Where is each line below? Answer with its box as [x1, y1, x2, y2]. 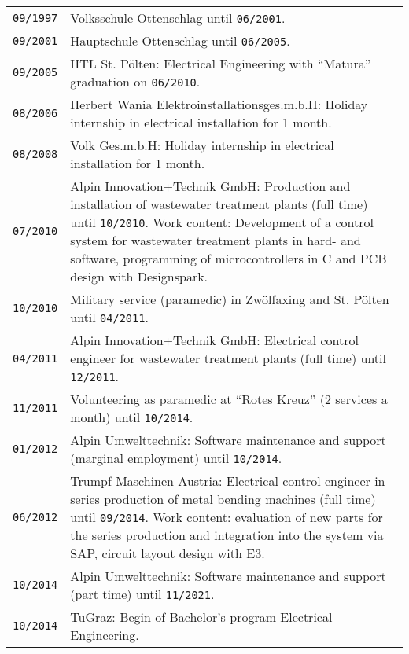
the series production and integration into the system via [70, 526, 384, 545]
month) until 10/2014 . [70, 408, 193, 427]
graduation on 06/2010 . [70, 72, 201, 91]
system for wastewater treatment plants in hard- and [70, 231, 361, 250]
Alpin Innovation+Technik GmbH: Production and [70, 177, 351, 196]
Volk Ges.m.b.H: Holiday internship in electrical [70, 136, 334, 155]
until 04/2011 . [70, 308, 149, 327]
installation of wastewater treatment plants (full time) [70, 195, 368, 214]
